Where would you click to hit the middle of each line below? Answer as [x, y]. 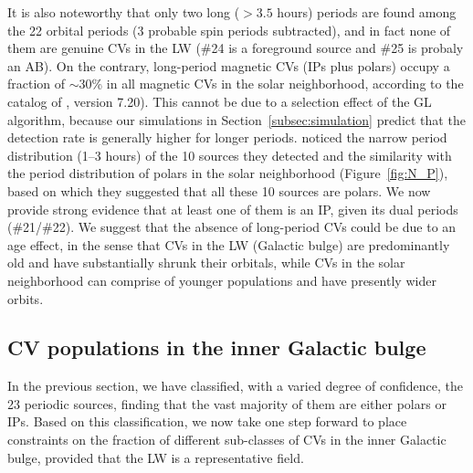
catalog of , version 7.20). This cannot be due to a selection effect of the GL [220, 101]
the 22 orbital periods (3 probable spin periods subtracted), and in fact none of [229, 30]
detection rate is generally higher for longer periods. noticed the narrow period [227, 137]
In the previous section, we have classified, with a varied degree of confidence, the [235, 386]
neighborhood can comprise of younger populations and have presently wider [222, 280]
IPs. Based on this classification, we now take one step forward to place [207, 421]
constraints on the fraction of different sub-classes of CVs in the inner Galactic [227, 440]
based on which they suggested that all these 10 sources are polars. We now [219, 190]
